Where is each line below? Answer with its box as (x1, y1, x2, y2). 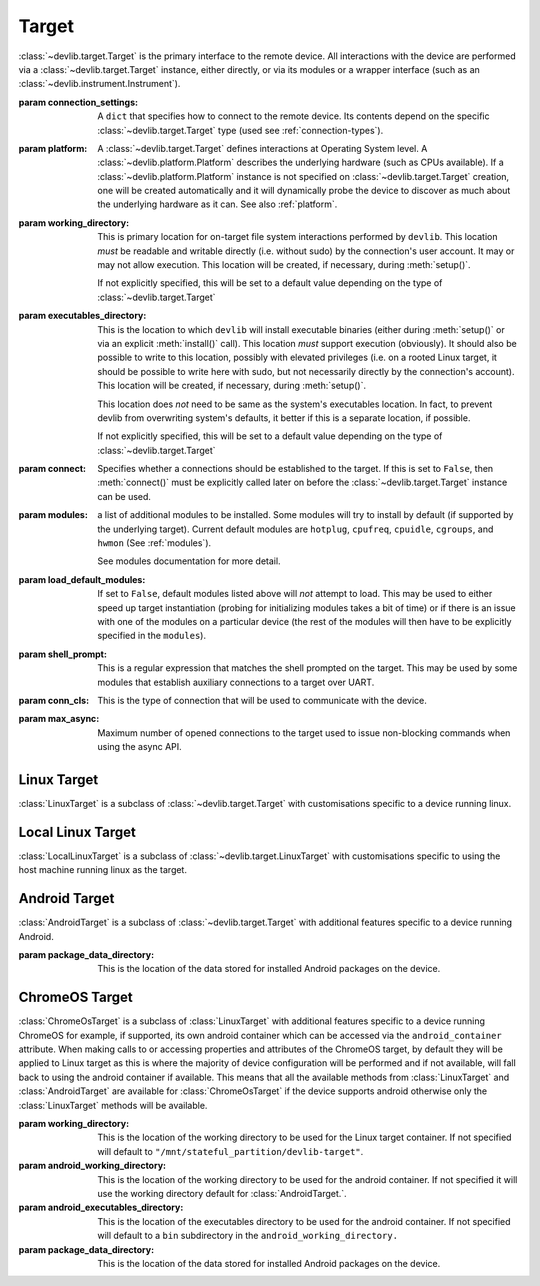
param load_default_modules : (18, 573, 146, 585)
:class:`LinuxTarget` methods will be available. (18, 1099, 208, 1111)
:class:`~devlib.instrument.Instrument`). (18, 78, 181, 90)
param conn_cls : (18, 694, 90, 706)
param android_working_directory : (18, 1160, 167, 1172)
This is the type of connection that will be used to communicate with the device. (97, 694, 427, 706)
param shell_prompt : (18, 648, 107, 660)
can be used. (97, 490, 152, 502)
